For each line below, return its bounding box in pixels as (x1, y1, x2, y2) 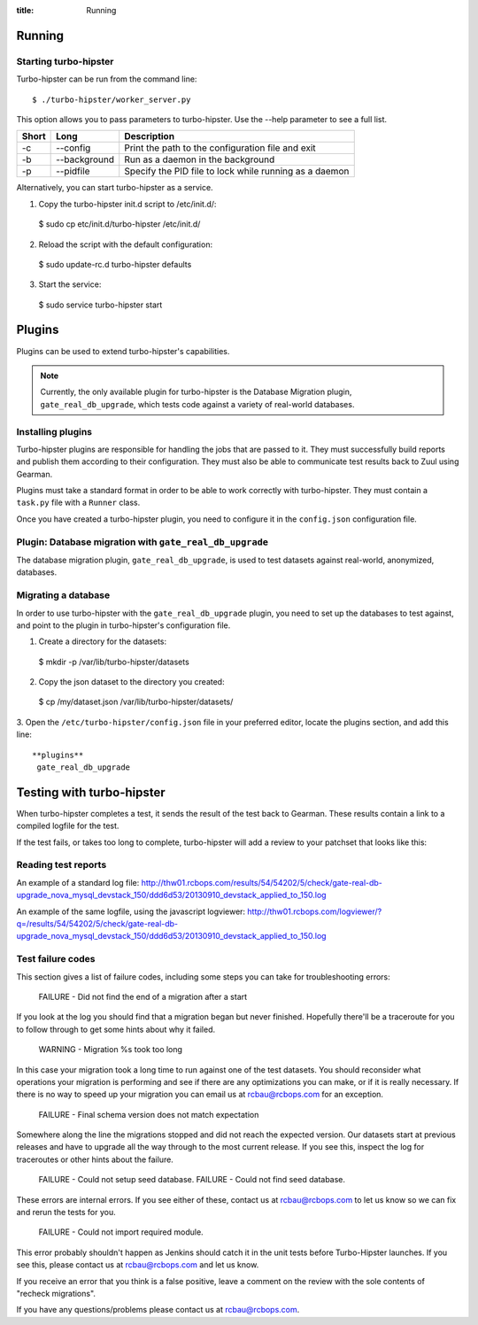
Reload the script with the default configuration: (38, 239, 212, 250)
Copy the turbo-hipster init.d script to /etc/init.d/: (38, 198, 217, 209)
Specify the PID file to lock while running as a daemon (124, 165, 350, 177)
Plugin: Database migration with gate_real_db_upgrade (16, 536, 269, 548)
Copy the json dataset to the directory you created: (38, 677, 225, 687)
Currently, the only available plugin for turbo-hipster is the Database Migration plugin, (40, 386, 352, 398)
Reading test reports (16, 859, 107, 872)
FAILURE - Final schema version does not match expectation (38, 1109, 259, 1120)
